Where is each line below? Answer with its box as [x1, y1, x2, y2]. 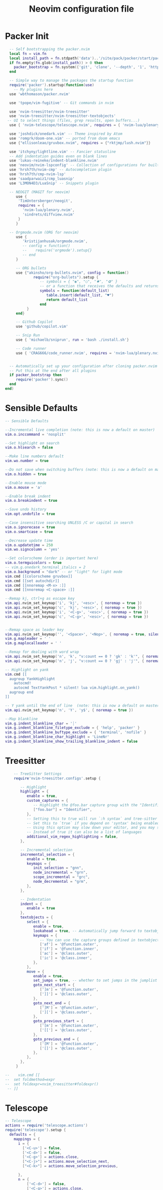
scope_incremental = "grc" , [33, 875, 90, 879]
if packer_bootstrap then [9, 373, 62, 378]
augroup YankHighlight [9, 676, 55, 681]
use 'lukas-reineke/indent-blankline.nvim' [9, 158, 98, 163]
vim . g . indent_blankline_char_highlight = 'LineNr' [5, 734, 110, 740]
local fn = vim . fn [9, 51, 47, 56]
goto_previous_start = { [33, 1019, 83, 1024]
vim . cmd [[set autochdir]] [5, 578, 60, 583]
